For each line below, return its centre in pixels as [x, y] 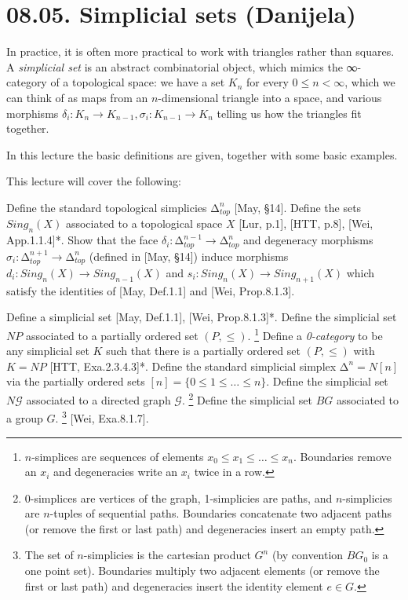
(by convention [308, 555]
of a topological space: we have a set [138, 82]
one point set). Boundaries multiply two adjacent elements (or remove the [202, 571]
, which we [370, 82]
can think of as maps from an [77, 97]
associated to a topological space [144, 223]
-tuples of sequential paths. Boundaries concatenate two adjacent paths [220, 513]
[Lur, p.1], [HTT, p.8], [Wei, [306, 223]
